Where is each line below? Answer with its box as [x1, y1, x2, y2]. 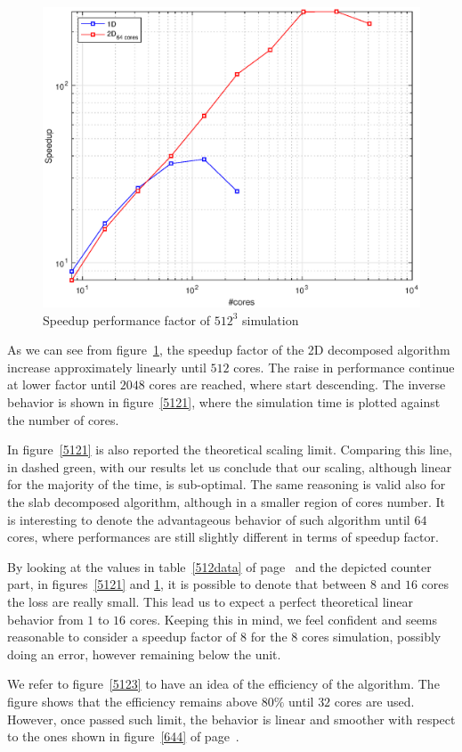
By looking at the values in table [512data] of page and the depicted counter [7, 557, 432, 576]
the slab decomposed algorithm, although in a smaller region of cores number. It [7, 492, 446, 511]
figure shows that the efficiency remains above [7, 691, 258, 710]
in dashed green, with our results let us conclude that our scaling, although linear [7, 457, 452, 476]
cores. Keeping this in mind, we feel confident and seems [129, 609, 438, 628]
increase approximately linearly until [7, 357, 207, 376]
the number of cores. [7, 410, 119, 429]
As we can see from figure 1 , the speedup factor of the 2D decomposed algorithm [7, 340, 450, 359]
